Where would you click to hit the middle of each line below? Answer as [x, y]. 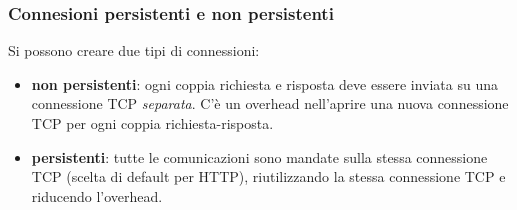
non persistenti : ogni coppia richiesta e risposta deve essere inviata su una [264, 83]
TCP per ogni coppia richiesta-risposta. [152, 123]
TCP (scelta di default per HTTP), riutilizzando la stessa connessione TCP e [268, 176]
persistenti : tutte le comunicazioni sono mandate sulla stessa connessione [259, 156]
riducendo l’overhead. [97, 195]
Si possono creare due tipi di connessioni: [134, 50]
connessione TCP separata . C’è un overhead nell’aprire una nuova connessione [270, 103]
